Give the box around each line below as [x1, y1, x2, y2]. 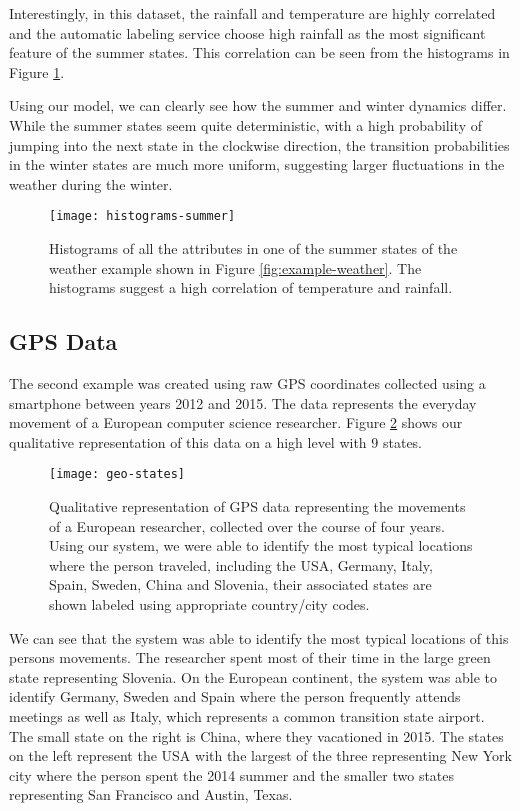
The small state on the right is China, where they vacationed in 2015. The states [9, 725, 504, 746]
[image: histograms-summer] [49, 209, 236, 224]
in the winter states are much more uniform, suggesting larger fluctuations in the [9, 154, 505, 175]
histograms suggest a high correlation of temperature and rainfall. [49, 277, 453, 298]
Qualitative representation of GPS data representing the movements [49, 496, 466, 517]
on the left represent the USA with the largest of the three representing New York [9, 745, 512, 766]
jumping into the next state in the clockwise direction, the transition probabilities [9, 134, 510, 155]
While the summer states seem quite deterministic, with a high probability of [9, 114, 482, 135]
